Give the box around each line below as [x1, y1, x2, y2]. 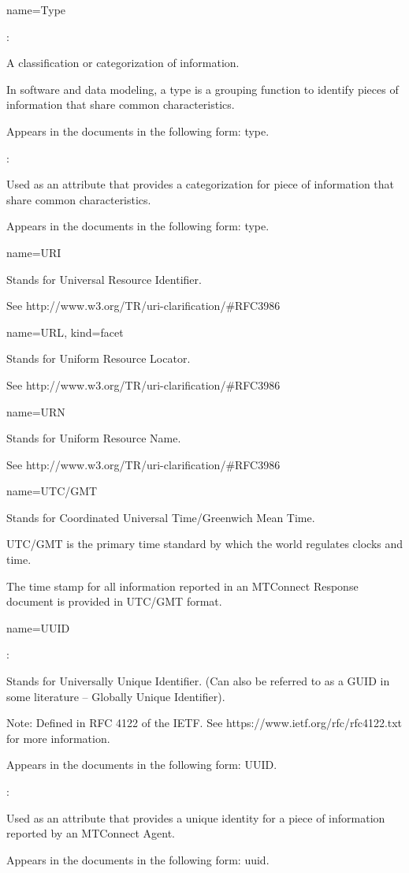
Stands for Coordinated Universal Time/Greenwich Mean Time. [6, 509, 315, 525]
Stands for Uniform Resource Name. [6, 430, 181, 446]
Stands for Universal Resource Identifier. [6, 270, 202, 287]
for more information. [6, 729, 110, 746]
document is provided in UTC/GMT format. [6, 593, 222, 610]
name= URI [6, 244, 61, 260]
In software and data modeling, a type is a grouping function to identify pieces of [6, 80, 399, 97]
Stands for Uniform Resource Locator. [6, 350, 191, 367]
